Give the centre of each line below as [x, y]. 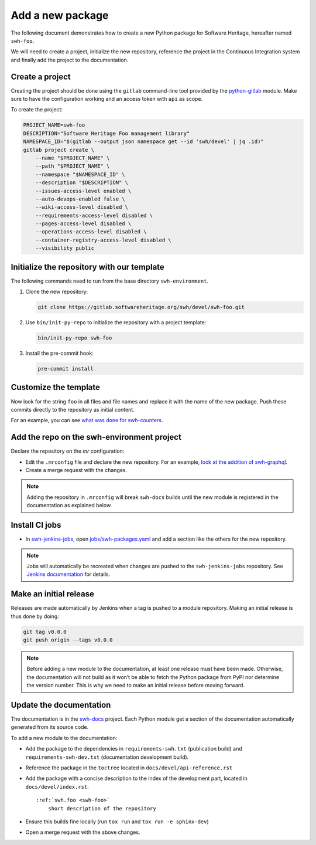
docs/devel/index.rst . [57, 786]
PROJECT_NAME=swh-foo [54, 125]
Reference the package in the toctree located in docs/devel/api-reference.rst [129, 768]
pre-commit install [66, 369]
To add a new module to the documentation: [64, 738]
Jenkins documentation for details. [68, 574]
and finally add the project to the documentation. [70, 60]
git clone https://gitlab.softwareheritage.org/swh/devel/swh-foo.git [141, 307]
